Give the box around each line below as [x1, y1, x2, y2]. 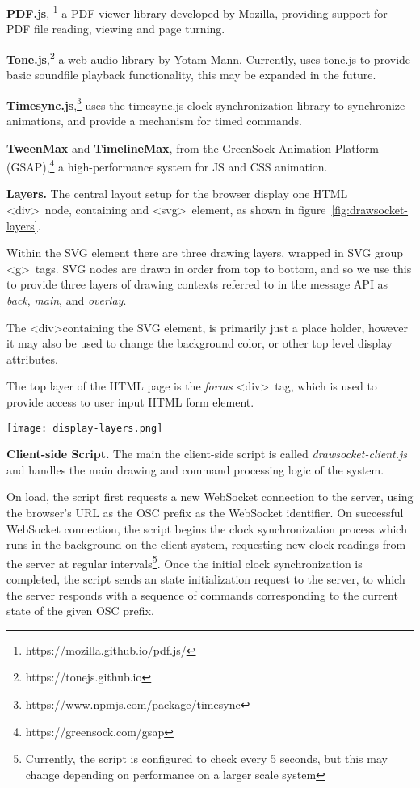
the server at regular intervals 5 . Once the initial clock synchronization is [6, 552, 363, 571]
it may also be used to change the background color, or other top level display [6, 335, 393, 352]
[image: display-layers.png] [6, 422, 163, 434]
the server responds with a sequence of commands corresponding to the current [6, 586, 398, 603]
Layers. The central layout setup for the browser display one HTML [6, 185, 348, 202]
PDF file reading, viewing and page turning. [6, 20, 225, 37]
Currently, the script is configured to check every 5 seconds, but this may [25, 750, 388, 767]
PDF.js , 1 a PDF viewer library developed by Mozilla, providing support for [6, 2, 388, 21]
